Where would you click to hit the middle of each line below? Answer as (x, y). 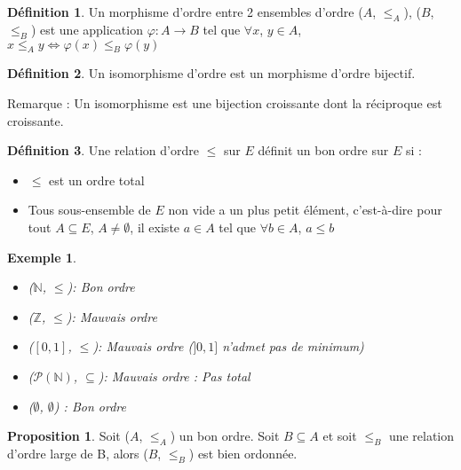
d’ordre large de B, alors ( (78, 453)
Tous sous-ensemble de (89, 210)
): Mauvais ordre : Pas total (174, 376)
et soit (340, 436)
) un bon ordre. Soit (225, 436)
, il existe (155, 227)
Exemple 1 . (42, 257)
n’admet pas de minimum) (293, 346)
